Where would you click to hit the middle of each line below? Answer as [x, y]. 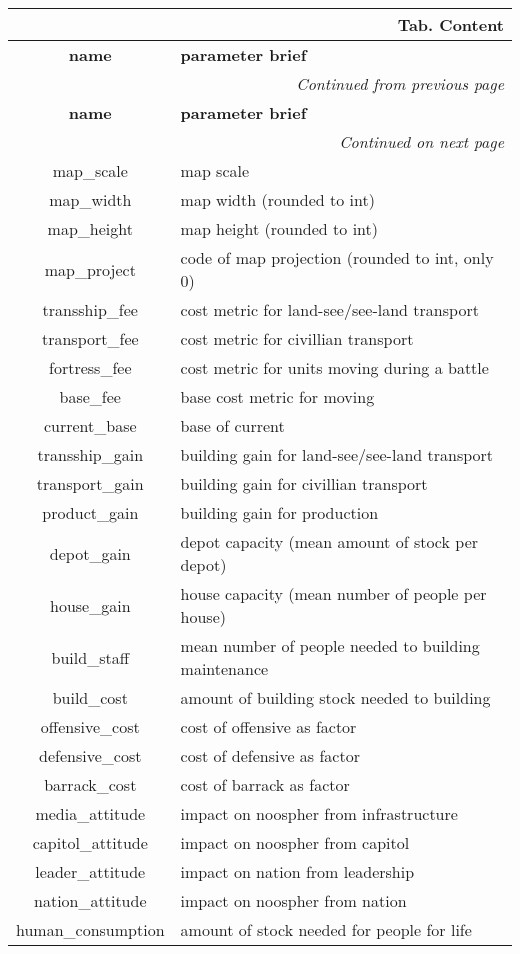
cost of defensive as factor [270, 755]
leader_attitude [90, 871]
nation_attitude [90, 900]
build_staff [90, 657]
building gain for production [279, 512]
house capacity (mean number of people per [333, 593]
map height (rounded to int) [279, 228]
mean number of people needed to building [330, 645]
